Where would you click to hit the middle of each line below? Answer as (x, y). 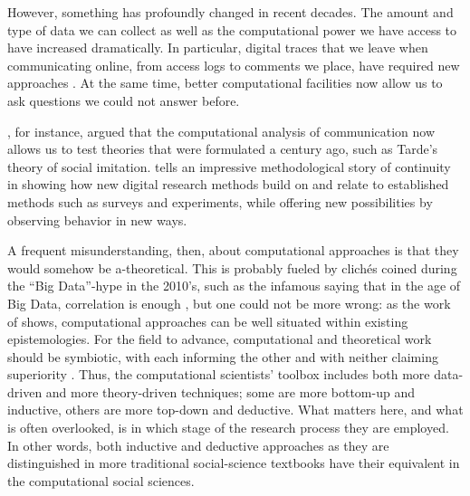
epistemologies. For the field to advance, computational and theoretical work (220, 339)
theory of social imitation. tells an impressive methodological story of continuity (229, 166)
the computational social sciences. (101, 480)
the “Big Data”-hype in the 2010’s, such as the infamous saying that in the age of (234, 286)
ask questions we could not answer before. (124, 100)
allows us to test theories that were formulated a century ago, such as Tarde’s (223, 149)
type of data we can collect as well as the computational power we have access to (232, 29)
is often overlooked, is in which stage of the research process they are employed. (228, 428)
